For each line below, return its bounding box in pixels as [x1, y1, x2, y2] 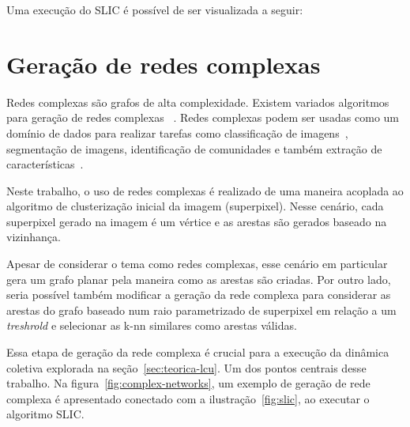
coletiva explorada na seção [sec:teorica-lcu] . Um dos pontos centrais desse [6, 359, 367, 376]
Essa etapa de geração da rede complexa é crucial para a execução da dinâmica [6, 344, 389, 361]
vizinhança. [6, 229, 61, 245]
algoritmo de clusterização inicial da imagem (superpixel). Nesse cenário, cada [6, 198, 384, 214]
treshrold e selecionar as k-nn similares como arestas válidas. [6, 317, 297, 334]
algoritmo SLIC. [6, 406, 85, 422]
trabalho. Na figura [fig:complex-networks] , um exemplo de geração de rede [6, 375, 371, 391]
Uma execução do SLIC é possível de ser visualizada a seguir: [6, 2, 303, 17]
